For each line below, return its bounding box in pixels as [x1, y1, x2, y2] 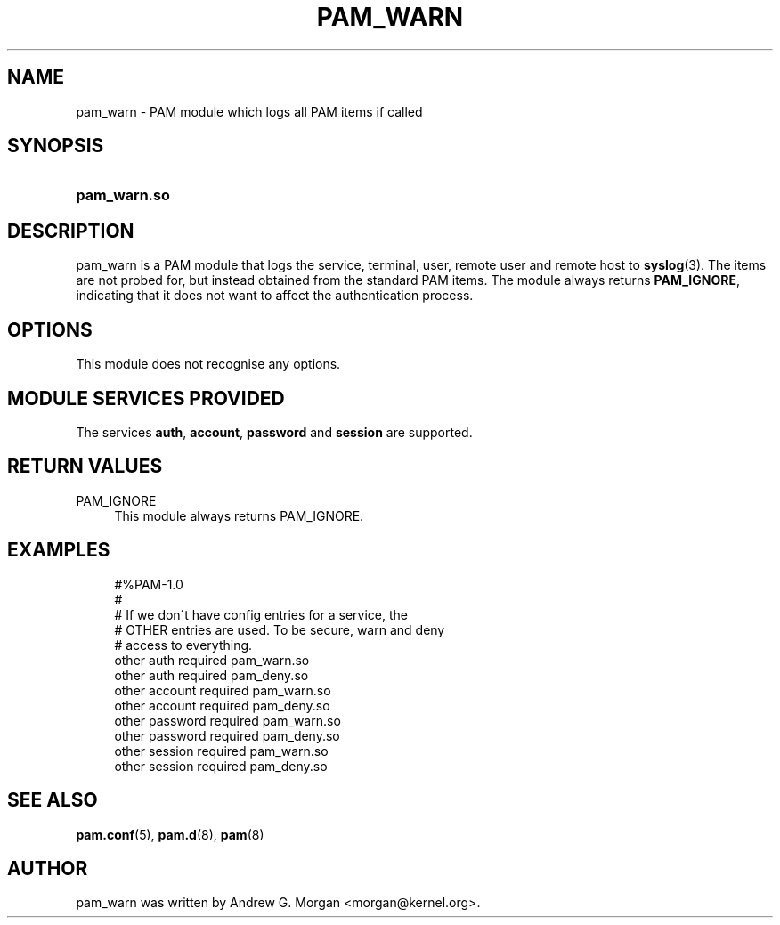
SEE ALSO [7, 789, 98, 812]
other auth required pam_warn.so [114, 652, 310, 668]
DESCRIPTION [7, 219, 134, 242]
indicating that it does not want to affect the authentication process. [76, 288, 474, 304]
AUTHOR [7, 856, 88, 880]
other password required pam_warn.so [114, 712, 341, 728]
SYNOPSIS [7, 134, 104, 158]
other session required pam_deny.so [114, 758, 328, 774]
